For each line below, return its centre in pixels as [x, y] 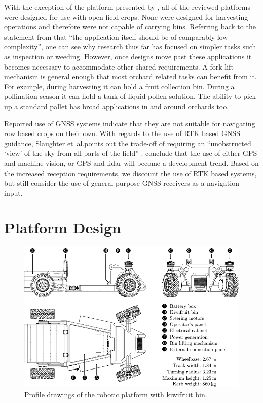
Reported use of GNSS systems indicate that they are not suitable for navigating [130, 123]
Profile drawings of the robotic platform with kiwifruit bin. [116, 394]
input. [13, 193]
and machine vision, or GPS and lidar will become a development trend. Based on [131, 163]
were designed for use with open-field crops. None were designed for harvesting [126, 16]
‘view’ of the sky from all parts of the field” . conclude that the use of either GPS [131, 153]
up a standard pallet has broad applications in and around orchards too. [117, 106]
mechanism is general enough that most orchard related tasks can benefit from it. [130, 76]
